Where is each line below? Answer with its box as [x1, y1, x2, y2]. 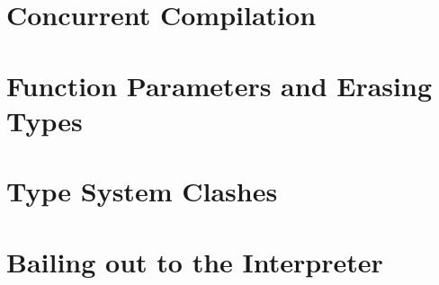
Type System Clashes [6, 173, 278, 209]
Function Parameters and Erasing [6, 67, 432, 103]
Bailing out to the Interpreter [6, 243, 383, 280]
